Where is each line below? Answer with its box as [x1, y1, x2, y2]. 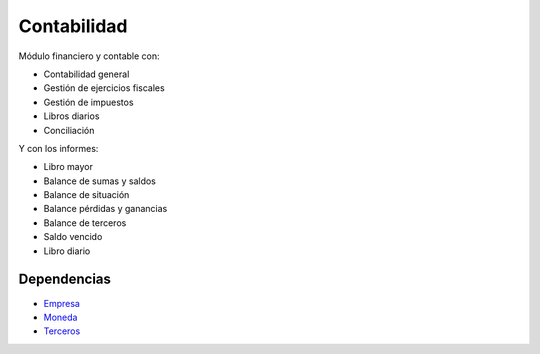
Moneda [43, 311, 78, 323]
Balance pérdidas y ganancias [43, 203, 168, 215]
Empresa [43, 297, 80, 309]
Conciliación [43, 124, 95, 136]
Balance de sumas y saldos [43, 175, 157, 187]
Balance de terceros [43, 216, 127, 229]
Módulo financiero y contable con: [18, 50, 160, 62]
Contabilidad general [43, 68, 130, 80]
